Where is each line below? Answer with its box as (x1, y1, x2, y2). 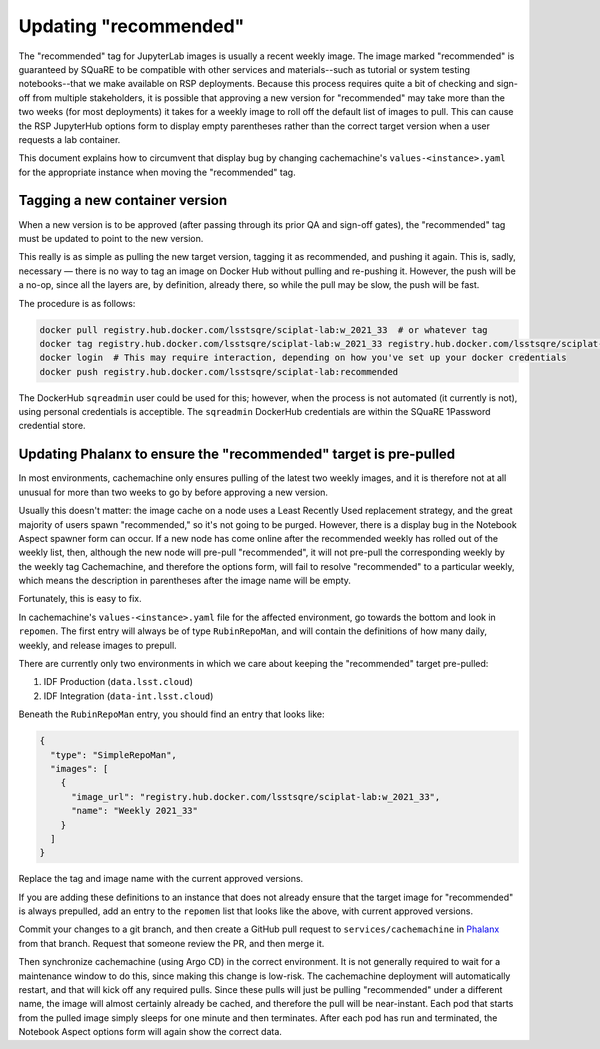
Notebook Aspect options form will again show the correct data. (18, 1026, 282, 1038)
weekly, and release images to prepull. (18, 639, 177, 651)
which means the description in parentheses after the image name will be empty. (18, 575, 352, 587)
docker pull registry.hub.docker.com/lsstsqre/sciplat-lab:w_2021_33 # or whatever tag (39, 324, 489, 335)
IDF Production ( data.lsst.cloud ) (43, 676, 194, 688)
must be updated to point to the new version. (18, 232, 204, 244)
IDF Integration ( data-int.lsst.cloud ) (43, 690, 214, 702)
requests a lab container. (18, 133, 121, 145)
